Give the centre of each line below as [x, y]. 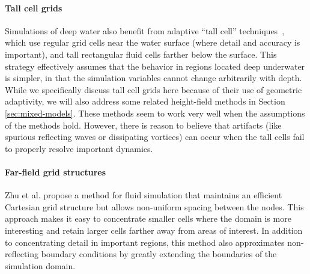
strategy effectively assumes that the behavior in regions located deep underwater [155, 66]
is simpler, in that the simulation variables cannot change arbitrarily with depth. [153, 78]
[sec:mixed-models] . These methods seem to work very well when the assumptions [155, 113]
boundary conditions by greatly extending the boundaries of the [159, 254]
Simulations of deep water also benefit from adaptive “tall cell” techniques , [145, 30]
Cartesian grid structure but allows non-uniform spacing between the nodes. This [154, 206]
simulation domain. [40, 265]
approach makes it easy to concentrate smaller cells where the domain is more [148, 218]
